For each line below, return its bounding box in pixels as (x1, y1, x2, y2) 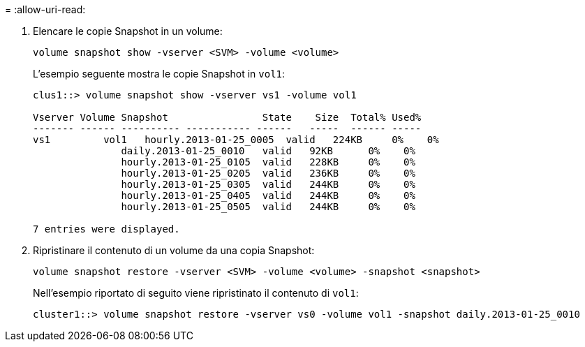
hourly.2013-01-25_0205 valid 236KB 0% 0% (121, 168, 415, 179)
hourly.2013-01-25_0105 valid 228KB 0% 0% (121, 156, 415, 168)
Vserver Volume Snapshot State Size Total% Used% (33, 112, 422, 123)
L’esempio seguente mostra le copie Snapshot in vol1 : (33, 68, 286, 80)
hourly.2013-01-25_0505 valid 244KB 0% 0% (121, 201, 415, 212)
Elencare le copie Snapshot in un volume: (33, 25, 223, 37)
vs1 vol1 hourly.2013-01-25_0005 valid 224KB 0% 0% (33, 134, 439, 145)
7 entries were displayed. (33, 223, 180, 235)
